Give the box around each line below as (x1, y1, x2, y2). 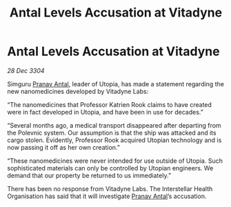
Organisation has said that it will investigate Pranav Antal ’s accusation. (7, 192, 207, 200)
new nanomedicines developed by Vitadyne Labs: (7, 87, 149, 95)
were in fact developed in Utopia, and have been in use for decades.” (7, 108, 203, 116)
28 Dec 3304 (7, 66, 45, 75)
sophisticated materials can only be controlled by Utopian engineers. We (7, 164, 214, 172)
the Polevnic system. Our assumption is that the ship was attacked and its (7, 128, 217, 137)
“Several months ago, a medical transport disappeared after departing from (7, 121, 222, 129)
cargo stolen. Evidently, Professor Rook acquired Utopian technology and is (7, 136, 222, 144)
